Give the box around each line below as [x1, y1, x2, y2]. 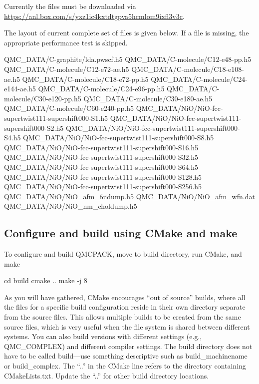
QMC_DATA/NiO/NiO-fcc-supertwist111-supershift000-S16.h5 [4, 142, 199, 152]
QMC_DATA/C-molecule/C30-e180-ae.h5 [83, 93, 213, 103]
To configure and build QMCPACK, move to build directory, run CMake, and [4, 249, 242, 259]
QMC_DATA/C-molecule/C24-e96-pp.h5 [38, 83, 165, 94]
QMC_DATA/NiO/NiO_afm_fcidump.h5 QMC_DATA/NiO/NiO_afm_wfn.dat [4, 191, 255, 201]
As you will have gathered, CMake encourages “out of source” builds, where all [4, 292, 246, 302]
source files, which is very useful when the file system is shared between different [4, 321, 250, 332]
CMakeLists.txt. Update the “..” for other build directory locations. [4, 370, 209, 381]
